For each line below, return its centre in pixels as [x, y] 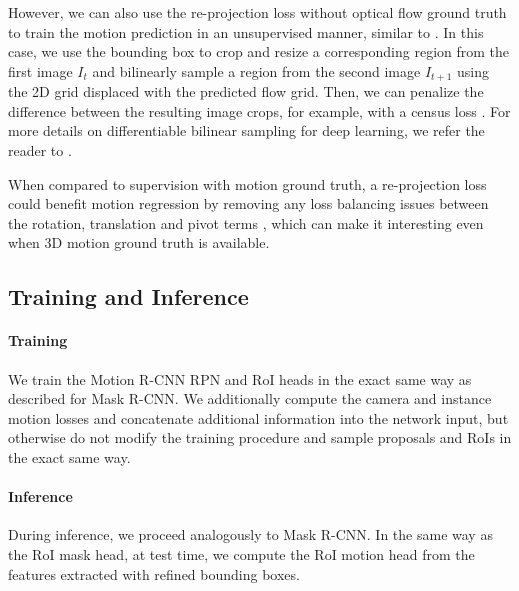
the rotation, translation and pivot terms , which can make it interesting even [246, 222]
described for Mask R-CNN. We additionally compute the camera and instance [250, 398]
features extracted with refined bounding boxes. [154, 573]
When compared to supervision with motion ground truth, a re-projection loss [247, 183]
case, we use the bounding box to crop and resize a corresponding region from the [259, 51]
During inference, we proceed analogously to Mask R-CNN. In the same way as [250, 534]
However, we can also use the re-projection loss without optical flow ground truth [257, 12]
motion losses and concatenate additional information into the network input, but [258, 417]
